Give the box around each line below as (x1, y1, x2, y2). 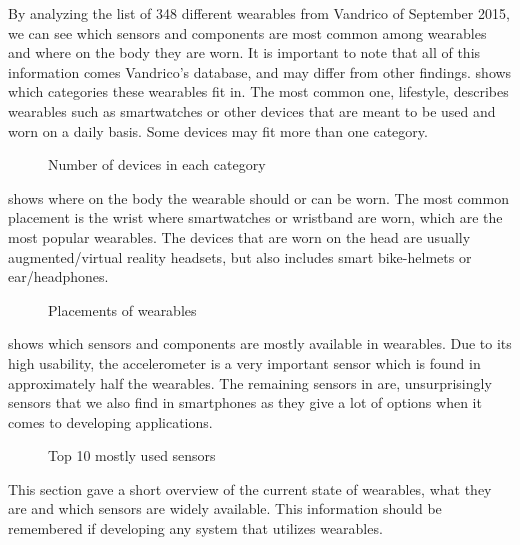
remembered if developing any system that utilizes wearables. (8, 518, 383, 539)
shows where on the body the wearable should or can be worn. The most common (8, 187, 509, 208)
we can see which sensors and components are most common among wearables (8, 22, 487, 43)
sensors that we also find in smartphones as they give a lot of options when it (8, 392, 482, 413)
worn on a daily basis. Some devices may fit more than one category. (8, 120, 428, 141)
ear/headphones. (8, 266, 109, 287)
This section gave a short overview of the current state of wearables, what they (8, 478, 492, 499)
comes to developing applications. (8, 411, 213, 432)
